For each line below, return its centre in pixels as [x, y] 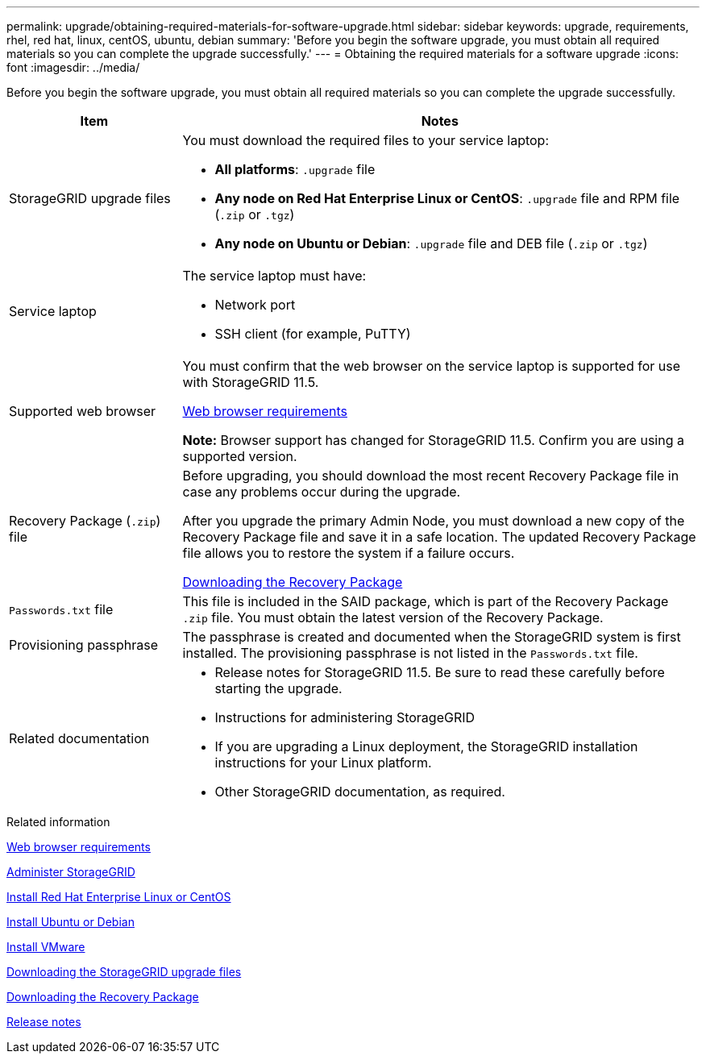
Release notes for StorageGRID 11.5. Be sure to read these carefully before [440, 672]
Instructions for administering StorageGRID [345, 717]
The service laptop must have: [274, 276]
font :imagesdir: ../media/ [73, 67]
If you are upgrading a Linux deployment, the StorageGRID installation [426, 746]
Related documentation [79, 738]
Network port [255, 305]
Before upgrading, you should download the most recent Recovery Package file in [431, 476]
